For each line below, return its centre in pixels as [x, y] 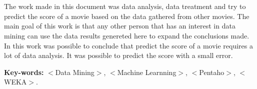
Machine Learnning [147, 72]
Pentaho [212, 72]
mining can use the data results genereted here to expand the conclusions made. [127, 35]
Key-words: [24, 72]
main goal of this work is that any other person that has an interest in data [120, 26]
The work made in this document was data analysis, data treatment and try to [125, 6]
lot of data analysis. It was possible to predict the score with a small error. [118, 55]
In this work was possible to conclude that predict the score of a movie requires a [128, 45]
